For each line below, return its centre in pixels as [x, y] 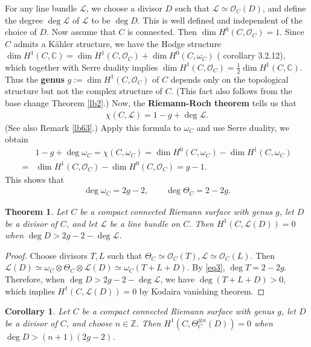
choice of [21, 32]
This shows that [34, 179]
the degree [24, 20]
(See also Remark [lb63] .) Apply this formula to [93, 127]
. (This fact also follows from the [232, 91]
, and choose [89, 323]
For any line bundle [41, 8]
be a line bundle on [145, 223]
